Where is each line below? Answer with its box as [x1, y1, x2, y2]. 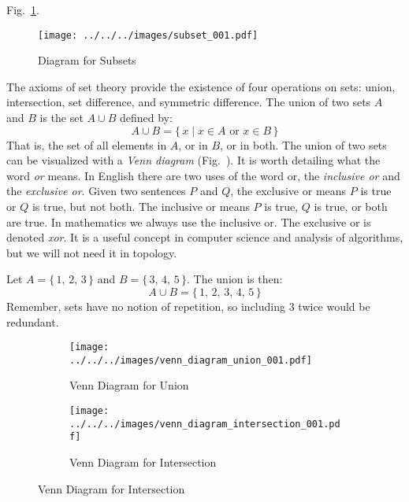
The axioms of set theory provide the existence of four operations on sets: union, [6, 78, 396, 94]
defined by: [119, 109, 173, 126]
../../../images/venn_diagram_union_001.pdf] [69, 354, 312, 366]
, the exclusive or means [230, 183, 347, 199]
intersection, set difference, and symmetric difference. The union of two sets [6, 94, 371, 110]
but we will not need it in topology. [6, 244, 177, 260]
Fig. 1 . [6, 2, 39, 17]
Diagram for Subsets [38, 52, 136, 68]
